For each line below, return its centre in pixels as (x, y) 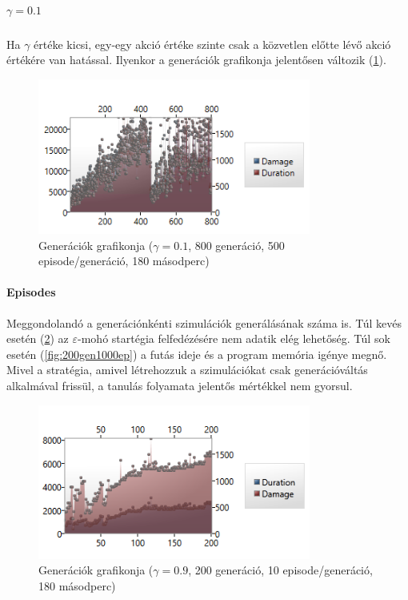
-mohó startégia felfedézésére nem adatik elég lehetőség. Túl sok (234, 338)
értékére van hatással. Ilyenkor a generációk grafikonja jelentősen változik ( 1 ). (196, 60)
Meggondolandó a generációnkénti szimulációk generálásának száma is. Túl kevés (204, 322)
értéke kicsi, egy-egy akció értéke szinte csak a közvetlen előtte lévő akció (212, 44)
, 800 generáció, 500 (236, 245)
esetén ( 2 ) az (38, 338)
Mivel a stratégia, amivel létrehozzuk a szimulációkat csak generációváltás (187, 370)
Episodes (31, 292)
